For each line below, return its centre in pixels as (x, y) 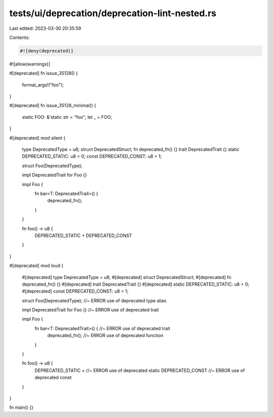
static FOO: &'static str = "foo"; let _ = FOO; (67, 117)
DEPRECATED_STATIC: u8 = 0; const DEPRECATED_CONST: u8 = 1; (92, 156)
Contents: (19, 37)
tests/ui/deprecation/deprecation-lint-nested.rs (113, 13)
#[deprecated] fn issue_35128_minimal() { (53, 106)
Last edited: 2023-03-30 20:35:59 (45, 28)
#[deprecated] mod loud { (36, 266)
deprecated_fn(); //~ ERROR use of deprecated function (105, 336)
